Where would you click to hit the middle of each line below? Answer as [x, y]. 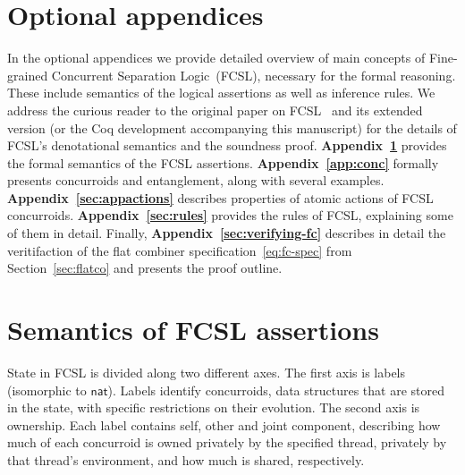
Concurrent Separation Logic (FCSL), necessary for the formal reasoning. [254, 75]
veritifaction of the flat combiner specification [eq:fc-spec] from [180, 250]
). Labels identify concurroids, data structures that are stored [276, 390]
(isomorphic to [47, 390]
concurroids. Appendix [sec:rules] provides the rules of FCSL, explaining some [230, 215]
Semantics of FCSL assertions [193, 330]
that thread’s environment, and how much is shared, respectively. [186, 459]
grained [28, 75]
